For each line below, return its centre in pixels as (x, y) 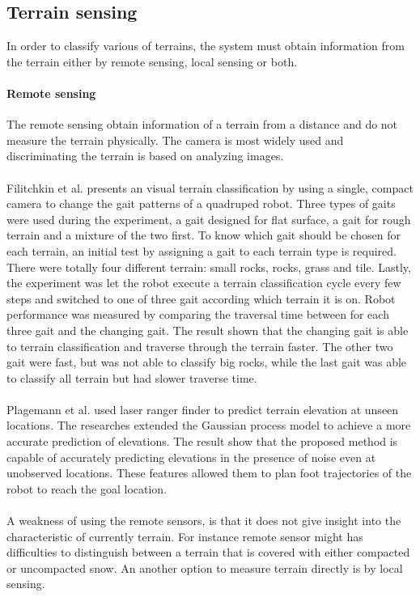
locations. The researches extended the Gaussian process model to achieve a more (209, 425)
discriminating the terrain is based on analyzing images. (145, 156)
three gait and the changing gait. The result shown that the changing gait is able (208, 330)
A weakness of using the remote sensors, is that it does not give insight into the (204, 521)
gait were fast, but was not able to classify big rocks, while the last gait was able (207, 362)
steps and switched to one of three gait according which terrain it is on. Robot (201, 298)
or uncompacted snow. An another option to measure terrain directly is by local (205, 567)
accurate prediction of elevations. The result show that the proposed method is (202, 441)
